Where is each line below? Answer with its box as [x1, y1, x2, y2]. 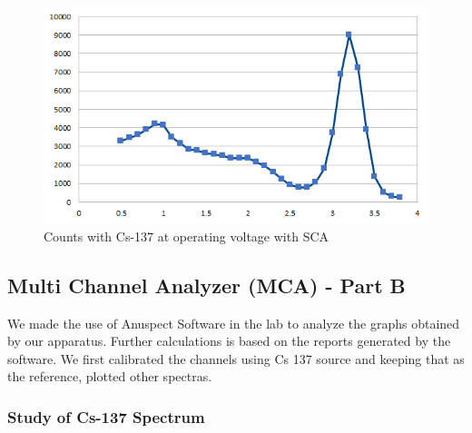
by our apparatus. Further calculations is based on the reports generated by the [7, 331, 451, 350]
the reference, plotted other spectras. [7, 367, 212, 386]
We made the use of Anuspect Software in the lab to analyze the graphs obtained [7, 313, 460, 332]
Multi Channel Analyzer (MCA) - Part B [7, 271, 406, 299]
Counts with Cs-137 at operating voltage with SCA [44, 226, 329, 245]
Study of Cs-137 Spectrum [7, 405, 205, 428]
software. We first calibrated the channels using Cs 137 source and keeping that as [7, 349, 465, 368]
